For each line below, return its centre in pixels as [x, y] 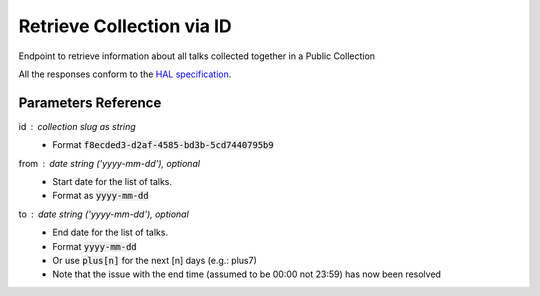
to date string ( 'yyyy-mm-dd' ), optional [103, 214]
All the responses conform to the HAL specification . [125, 74]
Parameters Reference [90, 102]
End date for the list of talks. [110, 232]
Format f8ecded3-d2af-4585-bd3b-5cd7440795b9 [163, 145]
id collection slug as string [77, 126]
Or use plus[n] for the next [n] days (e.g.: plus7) [154, 260]
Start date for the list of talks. [112, 182]
